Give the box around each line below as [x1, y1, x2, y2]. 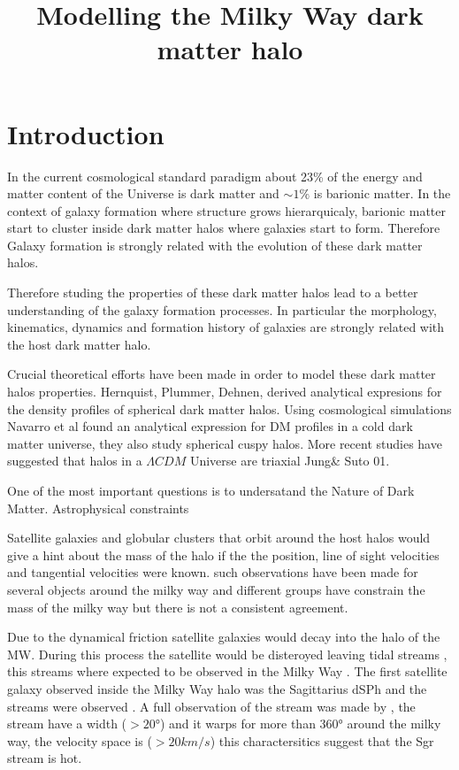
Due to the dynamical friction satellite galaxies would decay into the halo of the [7, 628, 440, 646]
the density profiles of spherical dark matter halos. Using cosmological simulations [7, 399, 452, 418]
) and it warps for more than [159, 714, 316, 733]
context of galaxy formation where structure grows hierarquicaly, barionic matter [7, 201, 446, 219]
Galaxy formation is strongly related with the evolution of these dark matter [7, 235, 423, 254]
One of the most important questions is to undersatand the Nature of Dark [7, 481, 415, 499]
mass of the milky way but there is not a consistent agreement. [7, 597, 348, 616]
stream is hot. [7, 749, 82, 767]
